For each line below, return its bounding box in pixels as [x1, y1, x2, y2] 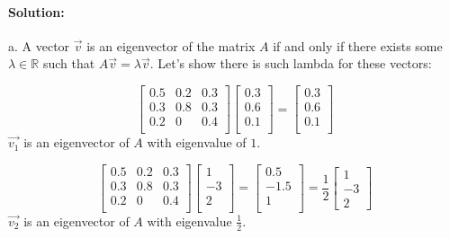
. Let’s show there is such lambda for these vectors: [149, 54, 432, 73]
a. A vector [8, 36, 70, 55]
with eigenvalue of [147, 133, 247, 152]
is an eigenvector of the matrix [86, 36, 256, 55]
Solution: [8, 2, 65, 21]
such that [42, 54, 95, 73]
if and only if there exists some [273, 36, 443, 55]
